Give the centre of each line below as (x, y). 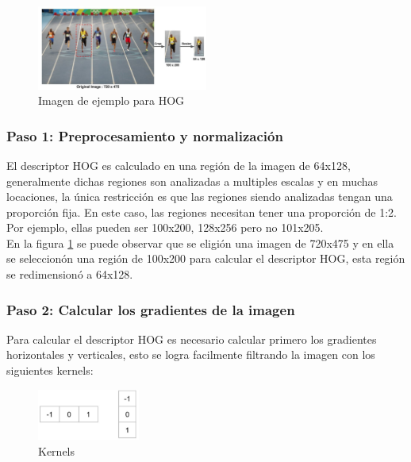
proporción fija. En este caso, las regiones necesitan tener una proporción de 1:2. (202, 212)
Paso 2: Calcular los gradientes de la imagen (151, 309)
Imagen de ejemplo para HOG (111, 100)
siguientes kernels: (50, 370)
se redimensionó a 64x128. (70, 274)
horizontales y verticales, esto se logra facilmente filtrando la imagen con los (191, 354)
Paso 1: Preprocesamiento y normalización (145, 135)
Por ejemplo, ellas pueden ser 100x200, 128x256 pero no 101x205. (165, 227)
